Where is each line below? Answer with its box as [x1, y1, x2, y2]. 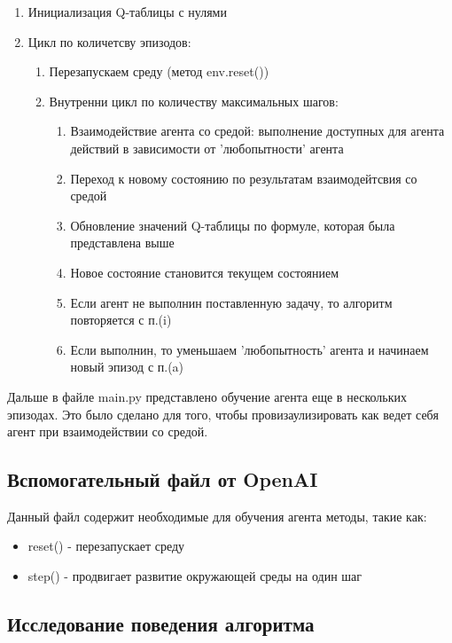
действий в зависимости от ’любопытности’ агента [70, 138, 344, 157]
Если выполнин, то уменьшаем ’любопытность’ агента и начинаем [70, 340, 429, 358]
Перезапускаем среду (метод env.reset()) [49, 62, 269, 81]
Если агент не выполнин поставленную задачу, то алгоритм [70, 293, 393, 311]
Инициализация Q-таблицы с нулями [27, 3, 227, 20]
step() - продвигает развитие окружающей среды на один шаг [27, 567, 362, 585]
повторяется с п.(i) [70, 310, 172, 329]
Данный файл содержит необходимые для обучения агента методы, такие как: [7, 506, 427, 525]
